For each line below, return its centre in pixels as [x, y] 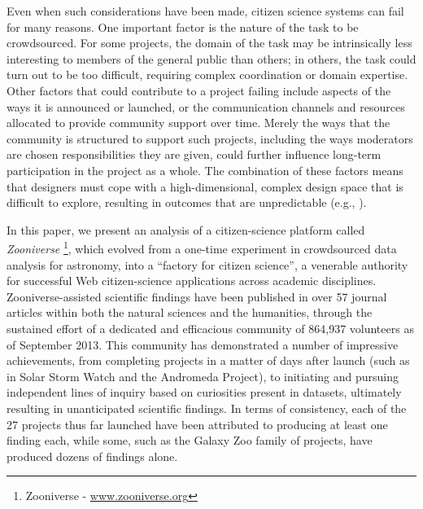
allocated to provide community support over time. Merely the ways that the [198, 123]
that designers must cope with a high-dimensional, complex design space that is [205, 186]
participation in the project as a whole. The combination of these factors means [205, 170]
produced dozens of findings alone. [92, 456]
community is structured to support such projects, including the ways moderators [210, 138]
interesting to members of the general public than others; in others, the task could [211, 58]
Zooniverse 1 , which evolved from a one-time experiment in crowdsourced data [202, 247]
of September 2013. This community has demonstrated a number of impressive [203, 344]
